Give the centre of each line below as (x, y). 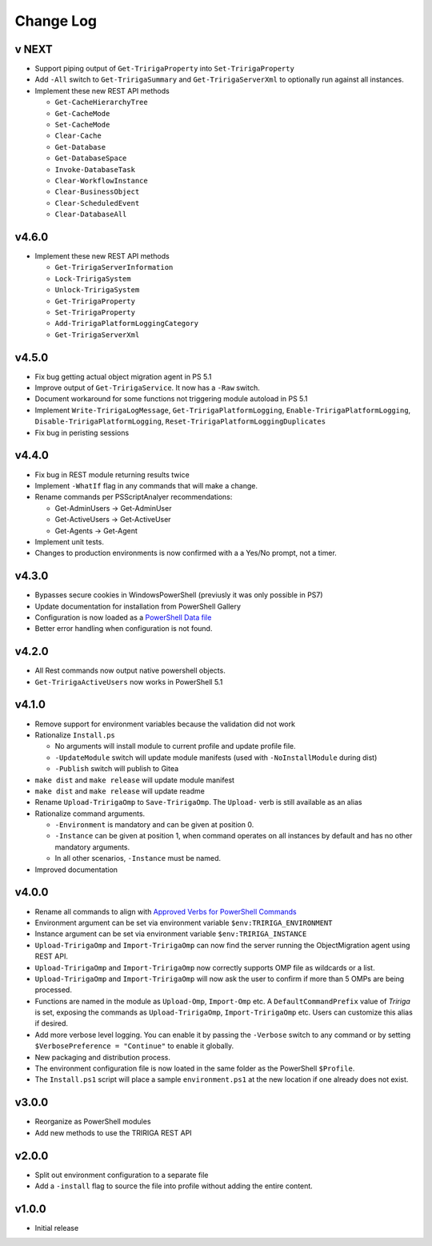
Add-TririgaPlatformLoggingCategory (127, 324)
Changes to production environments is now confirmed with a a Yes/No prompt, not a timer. (186, 553)
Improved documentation (76, 870)
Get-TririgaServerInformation (114, 267)
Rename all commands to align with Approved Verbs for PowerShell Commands (166, 911)
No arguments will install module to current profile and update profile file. (175, 746)
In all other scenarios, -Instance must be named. (138, 858)
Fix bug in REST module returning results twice (112, 474)
